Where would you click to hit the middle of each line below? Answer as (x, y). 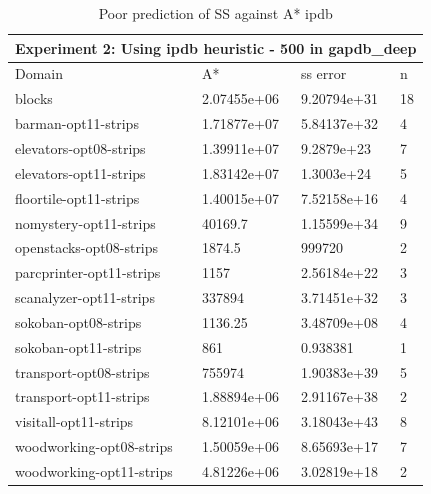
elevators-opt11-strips (80, 172)
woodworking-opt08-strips (94, 446)
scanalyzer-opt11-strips (85, 297)
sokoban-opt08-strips (78, 321)
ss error (323, 73)
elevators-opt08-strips (80, 147)
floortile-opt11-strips (77, 197)
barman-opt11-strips (77, 123)
